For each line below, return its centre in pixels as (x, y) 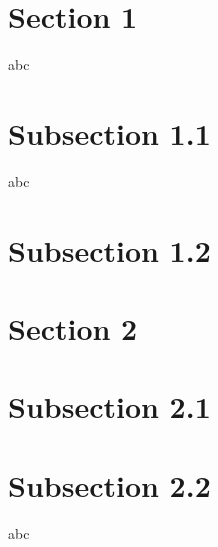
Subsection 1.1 (109, 132)
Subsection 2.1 (109, 406)
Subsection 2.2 (109, 484)
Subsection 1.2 (109, 249)
